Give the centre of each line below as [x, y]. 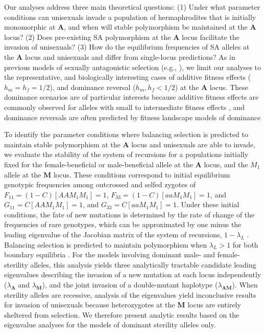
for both [245, 244]
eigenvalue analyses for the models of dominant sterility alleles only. [110, 325]
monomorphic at [30, 27]
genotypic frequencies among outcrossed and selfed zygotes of [100, 184]
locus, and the [226, 164]
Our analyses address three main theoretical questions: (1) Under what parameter [132, 7]
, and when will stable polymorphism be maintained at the [156, 27]
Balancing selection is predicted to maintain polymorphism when [106, 244]
